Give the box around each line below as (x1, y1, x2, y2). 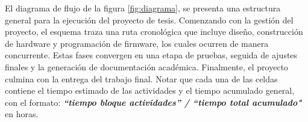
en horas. (5, 108, 39, 120)
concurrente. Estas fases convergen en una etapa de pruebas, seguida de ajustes (5, 49, 298, 61)
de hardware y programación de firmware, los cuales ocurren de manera (5, 37, 269, 49)
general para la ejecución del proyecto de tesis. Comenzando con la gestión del (5, 13, 294, 26)
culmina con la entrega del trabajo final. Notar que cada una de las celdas (5, 72, 278, 85)
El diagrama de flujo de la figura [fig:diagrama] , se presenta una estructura (5, 2, 281, 14)
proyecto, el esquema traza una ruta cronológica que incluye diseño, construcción (5, 25, 303, 38)
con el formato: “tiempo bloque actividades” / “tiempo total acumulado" (5, 96, 302, 108)
